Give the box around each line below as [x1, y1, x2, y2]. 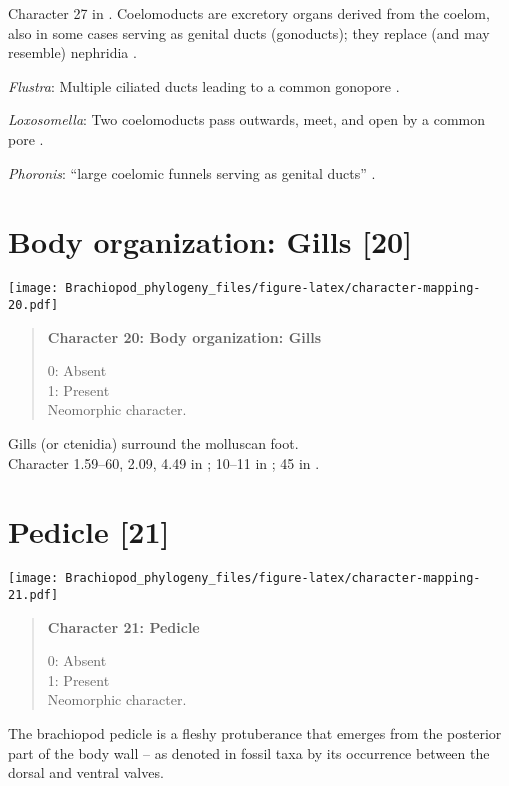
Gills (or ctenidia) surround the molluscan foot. [8, 432, 299, 453]
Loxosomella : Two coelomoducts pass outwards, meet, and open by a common [8, 109, 486, 130]
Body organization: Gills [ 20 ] [8, 221, 413, 262]
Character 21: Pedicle [47, 616, 200, 637]
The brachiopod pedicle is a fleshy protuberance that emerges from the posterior [8, 722, 502, 743]
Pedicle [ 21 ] [8, 511, 170, 552]
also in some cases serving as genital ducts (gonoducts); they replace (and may [8, 22, 490, 43]
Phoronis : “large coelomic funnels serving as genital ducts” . [8, 162, 376, 183]
